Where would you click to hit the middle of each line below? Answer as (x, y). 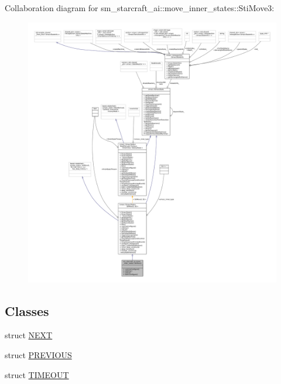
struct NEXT (29, 335)
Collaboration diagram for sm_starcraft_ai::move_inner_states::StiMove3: (140, 8)
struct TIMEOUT (37, 374)
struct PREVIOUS (38, 354)
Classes (27, 310)
